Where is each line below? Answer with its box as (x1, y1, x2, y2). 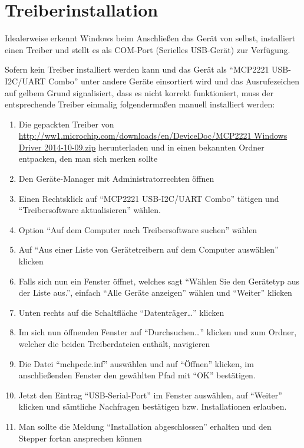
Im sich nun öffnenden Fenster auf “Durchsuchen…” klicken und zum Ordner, (18, 326, 297, 338)
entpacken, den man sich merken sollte (18, 152, 158, 165)
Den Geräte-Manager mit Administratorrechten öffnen (18, 172, 214, 185)
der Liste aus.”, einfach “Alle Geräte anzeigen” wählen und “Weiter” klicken (18, 286, 292, 299)
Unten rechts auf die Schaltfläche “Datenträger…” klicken (18, 306, 224, 318)
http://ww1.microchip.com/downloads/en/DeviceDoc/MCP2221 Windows (18, 129, 288, 142)
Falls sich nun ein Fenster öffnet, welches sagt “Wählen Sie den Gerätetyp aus (18, 274, 300, 287)
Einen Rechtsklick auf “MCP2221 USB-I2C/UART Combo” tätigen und (18, 192, 279, 204)
